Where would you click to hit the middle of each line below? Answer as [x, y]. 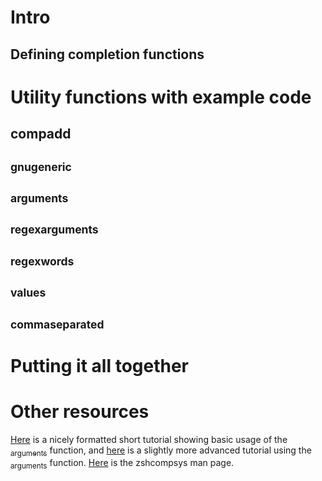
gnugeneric [41, 166]
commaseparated [57, 324]
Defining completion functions [107, 54]
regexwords [42, 261]
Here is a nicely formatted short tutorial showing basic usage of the [149, 439]
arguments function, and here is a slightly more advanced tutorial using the [161, 451]
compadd [41, 134]
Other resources [80, 411]
